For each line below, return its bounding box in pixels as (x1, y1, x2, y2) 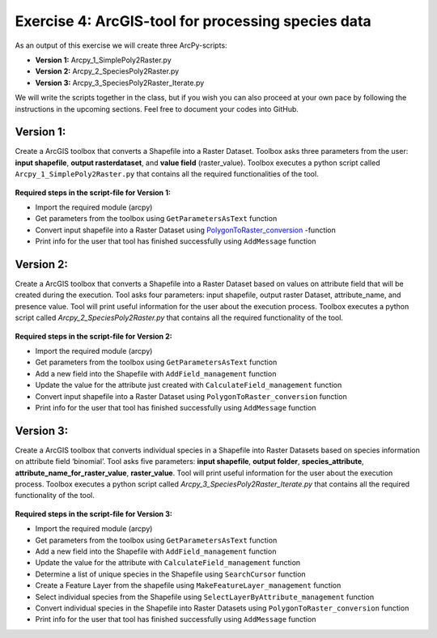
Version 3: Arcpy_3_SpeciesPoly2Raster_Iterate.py (35, 78, 205, 87)
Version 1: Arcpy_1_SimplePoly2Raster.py (35, 55, 172, 65)
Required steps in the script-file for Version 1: (15, 187, 172, 198)
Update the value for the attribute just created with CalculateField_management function (35, 381, 342, 390)
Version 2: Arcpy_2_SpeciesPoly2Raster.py (35, 66, 180, 76)
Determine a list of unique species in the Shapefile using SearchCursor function (35, 569, 307, 579)
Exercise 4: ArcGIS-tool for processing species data (15, 12, 371, 30)
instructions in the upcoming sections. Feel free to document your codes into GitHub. (15, 104, 299, 113)
